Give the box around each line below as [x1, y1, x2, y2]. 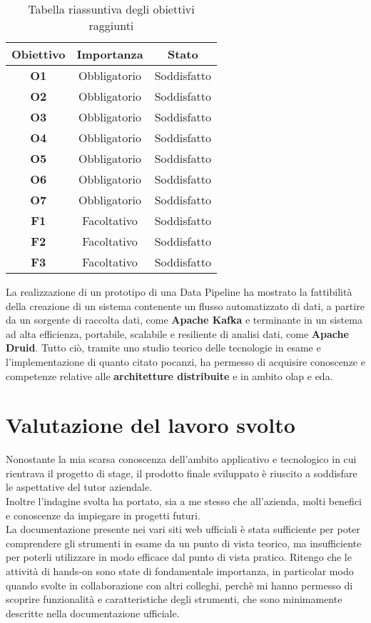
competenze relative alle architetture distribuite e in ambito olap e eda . [6, 368, 333, 383]
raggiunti [88, 17, 134, 34]
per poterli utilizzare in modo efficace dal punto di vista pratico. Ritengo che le [6, 549, 352, 564]
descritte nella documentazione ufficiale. [6, 605, 180, 620]
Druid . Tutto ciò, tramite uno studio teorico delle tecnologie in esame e [6, 340, 321, 355]
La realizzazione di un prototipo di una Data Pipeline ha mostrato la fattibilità [6, 284, 352, 299]
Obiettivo [11, 46, 66, 62]
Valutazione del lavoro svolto [6, 410, 295, 439]
